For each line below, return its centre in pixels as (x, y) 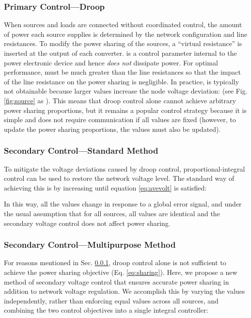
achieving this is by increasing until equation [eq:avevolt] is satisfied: (105, 187)
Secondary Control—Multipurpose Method (90, 245)
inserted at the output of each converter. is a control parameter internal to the (120, 53)
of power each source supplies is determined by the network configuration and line (126, 34)
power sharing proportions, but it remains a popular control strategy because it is (125, 110)
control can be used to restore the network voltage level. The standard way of (119, 178)
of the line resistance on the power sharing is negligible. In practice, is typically (122, 81)
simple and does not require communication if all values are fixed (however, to (120, 119)
